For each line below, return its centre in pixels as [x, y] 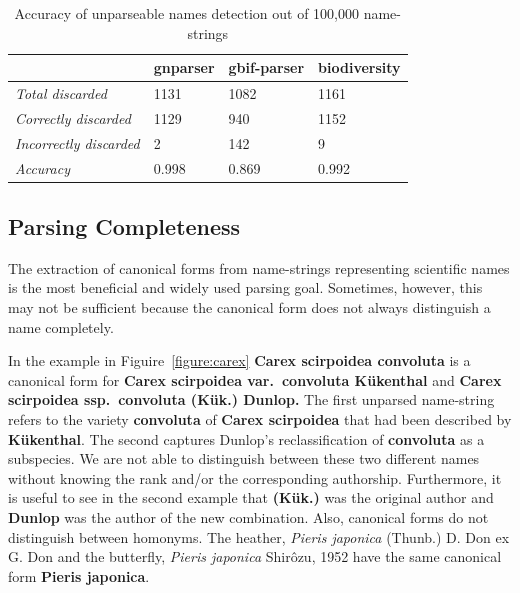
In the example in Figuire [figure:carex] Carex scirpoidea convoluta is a [239, 360]
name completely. [61, 326]
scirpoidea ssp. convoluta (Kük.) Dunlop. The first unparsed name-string [251, 399]
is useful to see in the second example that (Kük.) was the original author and [251, 497]
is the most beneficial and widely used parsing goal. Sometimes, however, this [245, 287]
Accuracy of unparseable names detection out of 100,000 [186, 13]
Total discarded [61, 93]
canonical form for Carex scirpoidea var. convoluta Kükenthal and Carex [255, 379]
